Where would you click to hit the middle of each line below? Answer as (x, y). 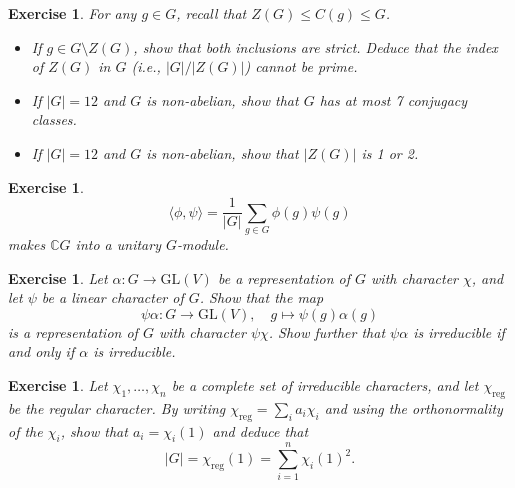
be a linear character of (112, 297)
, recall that (211, 13)
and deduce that (260, 430)
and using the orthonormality (413, 407)
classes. (54, 119)
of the (25, 430)
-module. (202, 243)
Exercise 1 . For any (72, 13)
